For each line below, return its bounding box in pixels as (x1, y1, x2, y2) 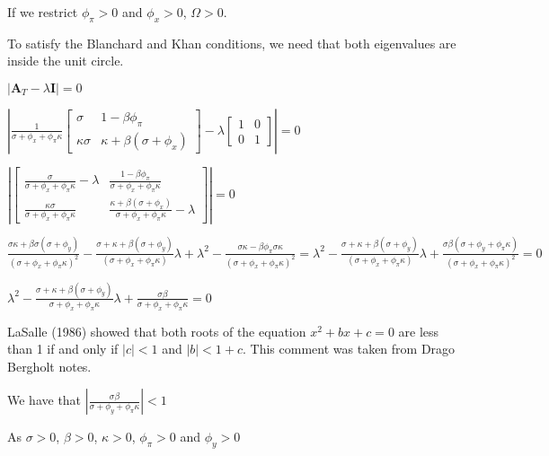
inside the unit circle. (7, 51, 124, 70)
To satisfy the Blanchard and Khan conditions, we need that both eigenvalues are (7, 33, 456, 52)
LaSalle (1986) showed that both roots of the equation (7, 321, 306, 340)
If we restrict (7, 3, 78, 21)
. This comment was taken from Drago (243, 339, 456, 358)
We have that (7, 390, 82, 409)
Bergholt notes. (7, 356, 92, 375)
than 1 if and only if (7, 339, 119, 358)
